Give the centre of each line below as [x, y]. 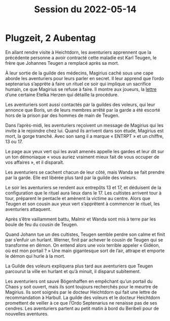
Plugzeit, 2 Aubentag [50, 38]
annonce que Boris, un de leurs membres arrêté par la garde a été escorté [83, 110]
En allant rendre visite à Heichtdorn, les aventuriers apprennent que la [78, 52]
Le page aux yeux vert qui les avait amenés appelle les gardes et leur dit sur [85, 151]
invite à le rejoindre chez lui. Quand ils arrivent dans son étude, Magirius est [84, 131]
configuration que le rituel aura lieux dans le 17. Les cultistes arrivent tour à [83, 193]
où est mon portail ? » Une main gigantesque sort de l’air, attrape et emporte [85, 251]
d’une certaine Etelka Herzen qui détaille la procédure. [62, 94]
